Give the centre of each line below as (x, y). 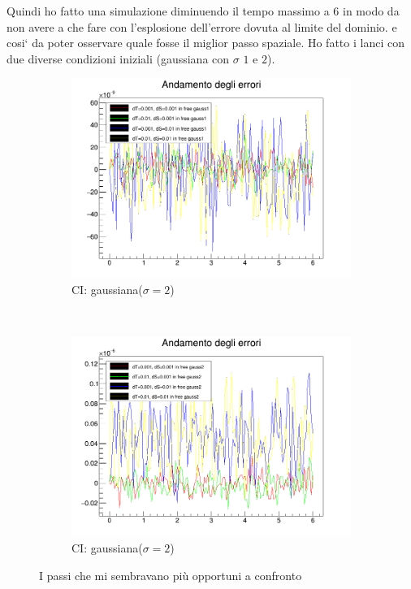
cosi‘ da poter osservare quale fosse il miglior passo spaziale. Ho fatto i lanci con (205, 43)
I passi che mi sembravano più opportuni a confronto (171, 575)
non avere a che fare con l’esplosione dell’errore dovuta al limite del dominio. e (202, 26)
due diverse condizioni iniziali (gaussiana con (118, 58)
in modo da (371, 11)
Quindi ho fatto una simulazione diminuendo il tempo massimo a (168, 11)
